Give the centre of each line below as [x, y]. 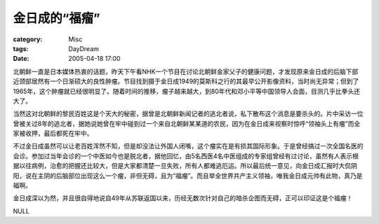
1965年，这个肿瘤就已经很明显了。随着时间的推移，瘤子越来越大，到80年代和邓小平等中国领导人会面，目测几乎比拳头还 [187, 91]
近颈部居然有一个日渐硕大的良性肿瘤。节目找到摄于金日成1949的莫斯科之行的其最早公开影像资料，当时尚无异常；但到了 [186, 81]
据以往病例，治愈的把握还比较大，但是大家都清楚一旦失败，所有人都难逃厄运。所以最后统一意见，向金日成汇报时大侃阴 [185, 166]
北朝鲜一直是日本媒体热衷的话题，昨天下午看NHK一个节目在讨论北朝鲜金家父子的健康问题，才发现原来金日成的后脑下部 [186, 71]
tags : [21, 48]
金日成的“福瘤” [57, 18]
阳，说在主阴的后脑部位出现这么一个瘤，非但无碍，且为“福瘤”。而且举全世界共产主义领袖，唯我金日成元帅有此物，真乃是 [188, 176]
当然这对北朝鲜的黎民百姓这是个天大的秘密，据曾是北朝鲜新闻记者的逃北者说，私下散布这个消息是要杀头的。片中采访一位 [188, 114]
